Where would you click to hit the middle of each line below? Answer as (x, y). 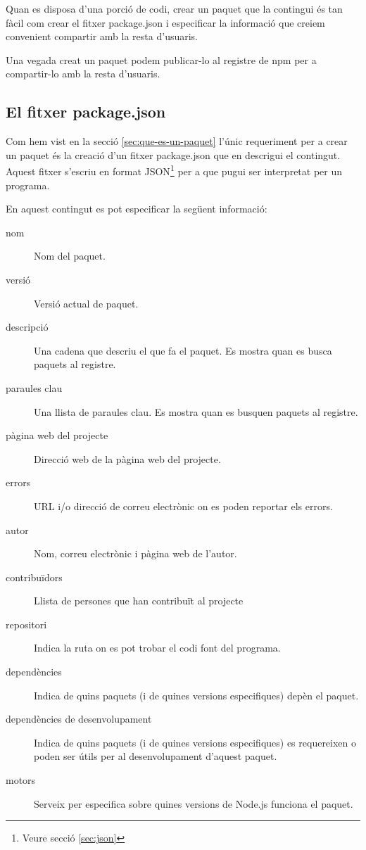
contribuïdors (34, 577)
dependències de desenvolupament (79, 719)
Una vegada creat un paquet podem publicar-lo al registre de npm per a (161, 59)
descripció (27, 327)
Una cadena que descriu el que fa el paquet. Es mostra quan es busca (183, 350)
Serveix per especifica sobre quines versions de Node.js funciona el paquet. (194, 803)
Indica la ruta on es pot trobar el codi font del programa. (157, 648)
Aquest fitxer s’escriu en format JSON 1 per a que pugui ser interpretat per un (174, 170)
